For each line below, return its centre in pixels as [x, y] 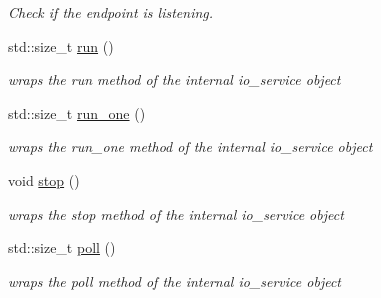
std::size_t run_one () [77, 112]
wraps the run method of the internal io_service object [174, 79]
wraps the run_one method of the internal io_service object [190, 146]
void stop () [44, 179]
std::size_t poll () [62, 247]
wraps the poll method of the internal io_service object [174, 280]
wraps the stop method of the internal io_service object [176, 213]
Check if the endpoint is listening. [111, 12]
